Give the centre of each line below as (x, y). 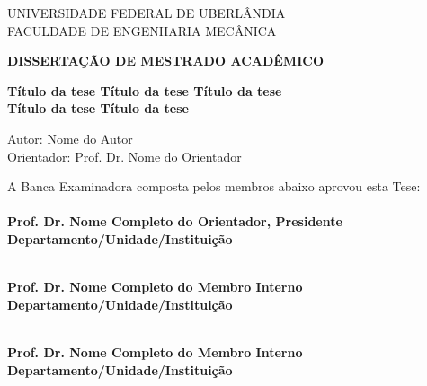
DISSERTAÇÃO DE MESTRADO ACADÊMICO (165, 61)
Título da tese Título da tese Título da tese (145, 90)
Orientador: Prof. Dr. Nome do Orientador (125, 156)
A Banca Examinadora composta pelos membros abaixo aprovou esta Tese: (214, 186)
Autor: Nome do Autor (70, 138)
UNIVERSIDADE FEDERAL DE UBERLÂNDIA (147, 13)
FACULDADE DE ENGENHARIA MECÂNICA (142, 30)
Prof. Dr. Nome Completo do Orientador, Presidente (175, 221)
